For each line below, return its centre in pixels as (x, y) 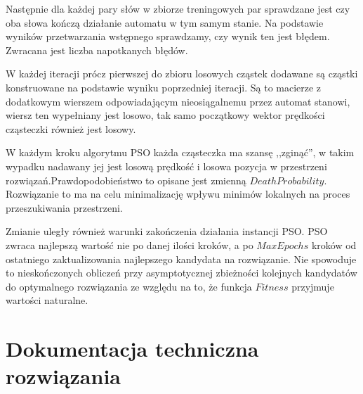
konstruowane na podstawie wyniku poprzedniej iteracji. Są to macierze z (164, 87)
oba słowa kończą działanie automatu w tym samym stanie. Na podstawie (165, 22)
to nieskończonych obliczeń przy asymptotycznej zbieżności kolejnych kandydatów (181, 273)
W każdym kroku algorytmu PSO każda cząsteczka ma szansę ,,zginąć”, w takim (180, 152)
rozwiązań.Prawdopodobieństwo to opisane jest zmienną (126, 180)
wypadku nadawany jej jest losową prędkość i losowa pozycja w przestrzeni (166, 166)
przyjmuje (313, 286)
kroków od (334, 244)
